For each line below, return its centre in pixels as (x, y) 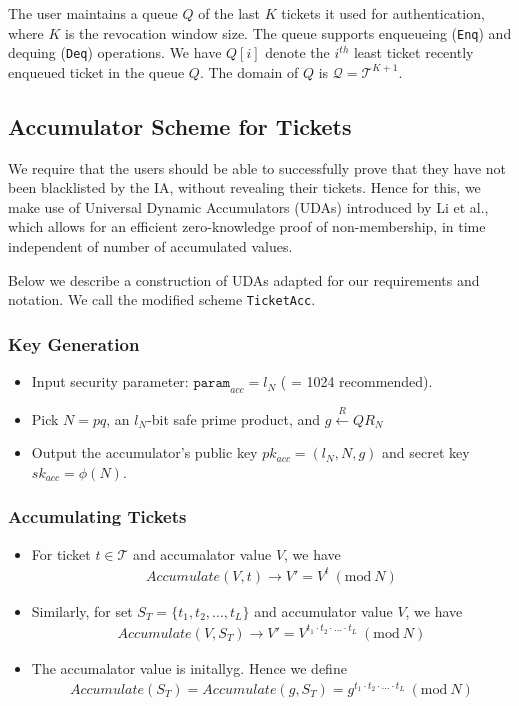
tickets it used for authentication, (383, 13)
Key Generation (74, 343)
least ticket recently (413, 52)
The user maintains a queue (93, 13)
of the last (229, 13)
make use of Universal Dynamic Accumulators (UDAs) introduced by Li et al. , (248, 206)
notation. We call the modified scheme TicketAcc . (162, 299)
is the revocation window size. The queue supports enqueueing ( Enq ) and (288, 32)
